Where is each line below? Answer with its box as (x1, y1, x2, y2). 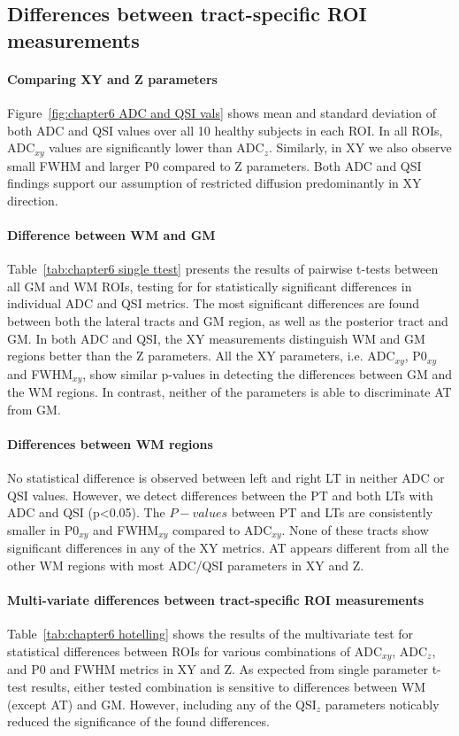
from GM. (7, 399, 61, 418)
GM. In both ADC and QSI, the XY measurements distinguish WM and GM (7, 329, 425, 347)
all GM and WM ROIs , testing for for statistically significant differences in (7, 276, 412, 295)
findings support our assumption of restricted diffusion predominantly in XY (7, 174, 422, 192)
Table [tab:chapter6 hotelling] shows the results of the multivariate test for (7, 624, 414, 643)
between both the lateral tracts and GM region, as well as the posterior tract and (7, 311, 448, 329)
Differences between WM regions (7, 434, 213, 453)
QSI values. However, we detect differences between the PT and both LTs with (7, 485, 433, 504)
